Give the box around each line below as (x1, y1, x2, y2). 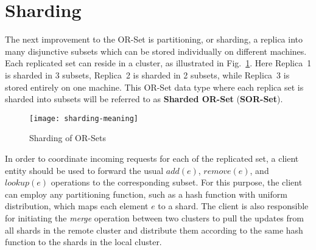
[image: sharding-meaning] (29, 114, 138, 123)
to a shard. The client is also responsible (158, 200, 309, 212)
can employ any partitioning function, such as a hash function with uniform (5, 187, 287, 200)
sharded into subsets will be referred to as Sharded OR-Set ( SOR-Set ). (5, 92, 283, 105)
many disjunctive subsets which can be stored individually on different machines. (5, 44, 307, 57)
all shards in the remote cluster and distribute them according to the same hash (5, 223, 303, 236)
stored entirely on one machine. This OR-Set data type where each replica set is (5, 80, 304, 93)
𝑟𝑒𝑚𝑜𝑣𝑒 (203, 167, 231, 176)
